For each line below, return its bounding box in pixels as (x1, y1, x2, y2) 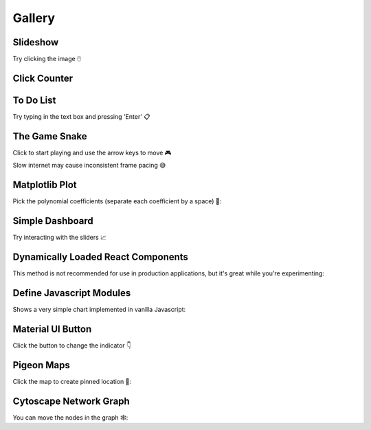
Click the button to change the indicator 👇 (12, 341, 132, 350)
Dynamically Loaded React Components (12, 251, 189, 262)
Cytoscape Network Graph (12, 395, 130, 407)
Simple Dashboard (12, 215, 94, 227)
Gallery (12, 10, 55, 25)
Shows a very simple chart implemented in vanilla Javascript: (12, 305, 186, 313)
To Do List (12, 94, 56, 106)
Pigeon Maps (12, 359, 70, 371)
